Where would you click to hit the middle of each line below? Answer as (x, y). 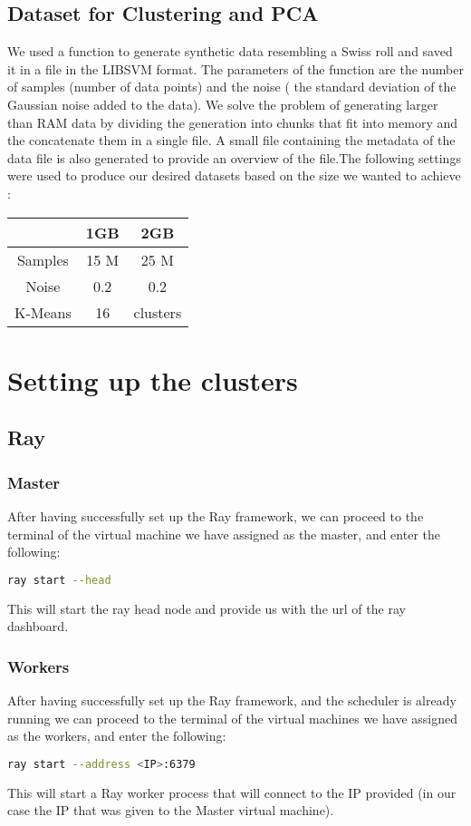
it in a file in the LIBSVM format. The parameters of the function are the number (235, 68)
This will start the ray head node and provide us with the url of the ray (207, 608)
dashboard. (38, 626)
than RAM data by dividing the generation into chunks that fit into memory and (233, 122)
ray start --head (59, 580)
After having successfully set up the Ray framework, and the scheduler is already (232, 700)
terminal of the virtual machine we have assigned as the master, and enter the (224, 534)
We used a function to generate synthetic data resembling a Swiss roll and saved (230, 51)
